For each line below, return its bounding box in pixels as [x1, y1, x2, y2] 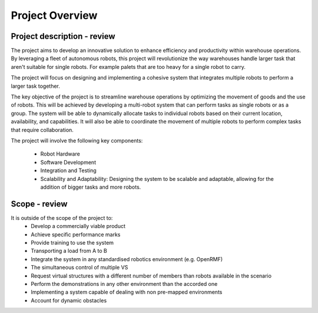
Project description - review [11, 31, 115, 41]
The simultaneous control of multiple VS [31, 264, 128, 271]
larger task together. [11, 83, 60, 90]
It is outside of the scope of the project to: [11, 214, 113, 221]
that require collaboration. [11, 126, 74, 133]
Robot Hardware [40, 150, 81, 157]
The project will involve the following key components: [11, 137, 143, 144]
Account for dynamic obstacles [31, 296, 107, 304]
